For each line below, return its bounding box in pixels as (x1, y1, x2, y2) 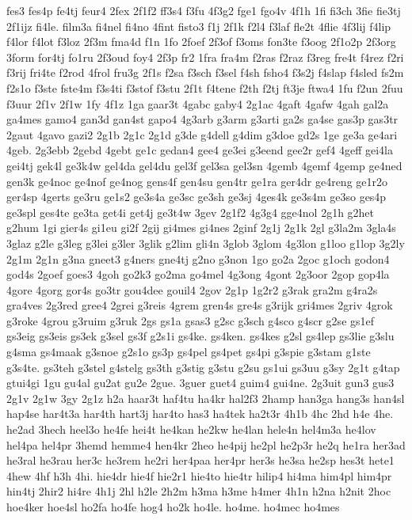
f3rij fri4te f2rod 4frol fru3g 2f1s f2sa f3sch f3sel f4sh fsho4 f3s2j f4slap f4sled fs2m (6, 64, 404, 81)
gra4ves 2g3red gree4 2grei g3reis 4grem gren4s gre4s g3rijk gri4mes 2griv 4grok (6, 297, 393, 313)
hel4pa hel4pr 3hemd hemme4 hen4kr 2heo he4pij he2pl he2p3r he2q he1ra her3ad (6, 436, 406, 453)
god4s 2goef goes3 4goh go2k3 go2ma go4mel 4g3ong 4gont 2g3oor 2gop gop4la (6, 266, 390, 283)
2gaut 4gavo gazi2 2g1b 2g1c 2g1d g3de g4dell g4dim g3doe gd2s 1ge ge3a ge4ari (6, 126, 398, 142)
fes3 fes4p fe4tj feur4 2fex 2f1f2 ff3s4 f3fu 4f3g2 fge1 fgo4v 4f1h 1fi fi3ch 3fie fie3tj (6, 2, 401, 18)
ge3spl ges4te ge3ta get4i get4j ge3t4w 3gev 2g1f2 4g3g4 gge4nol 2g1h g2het (6, 203, 375, 220)
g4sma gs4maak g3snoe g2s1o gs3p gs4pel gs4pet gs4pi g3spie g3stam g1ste (6, 344, 371, 360)
